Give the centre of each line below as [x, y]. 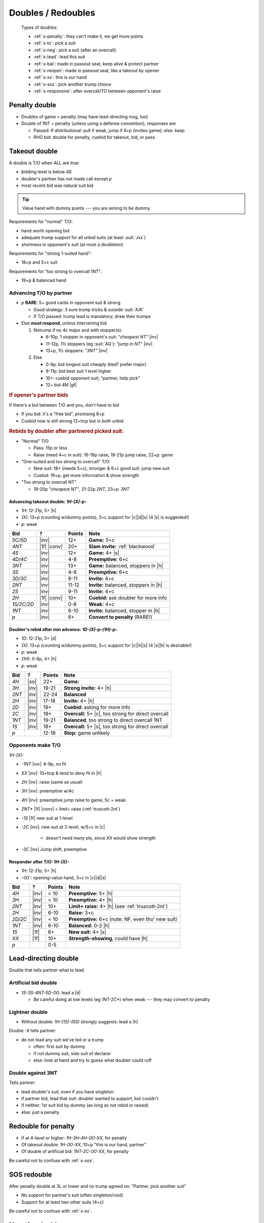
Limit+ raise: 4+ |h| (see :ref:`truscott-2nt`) [118, 906]
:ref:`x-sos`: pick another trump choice [72, 84]
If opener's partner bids [39, 395]
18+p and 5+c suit [39, 262]
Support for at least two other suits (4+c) [63, 1202]
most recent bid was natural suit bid [57, 185]
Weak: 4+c [102, 604]
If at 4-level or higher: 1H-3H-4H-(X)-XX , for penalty [74, 1138]
